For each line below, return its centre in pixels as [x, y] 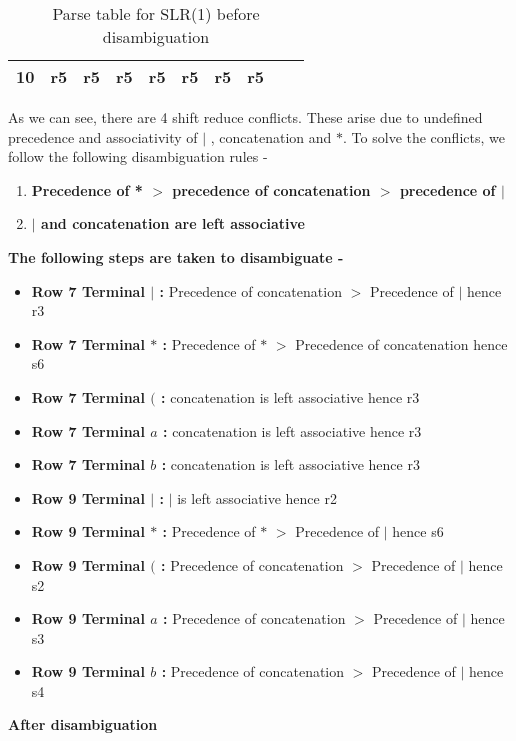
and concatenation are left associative [173, 223]
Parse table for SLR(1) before [156, 13]
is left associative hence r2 [257, 497]
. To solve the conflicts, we [424, 136]
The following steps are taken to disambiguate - [176, 256]
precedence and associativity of [103, 136]
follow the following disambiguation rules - [138, 156]
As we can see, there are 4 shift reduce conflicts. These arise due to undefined [245, 117]
